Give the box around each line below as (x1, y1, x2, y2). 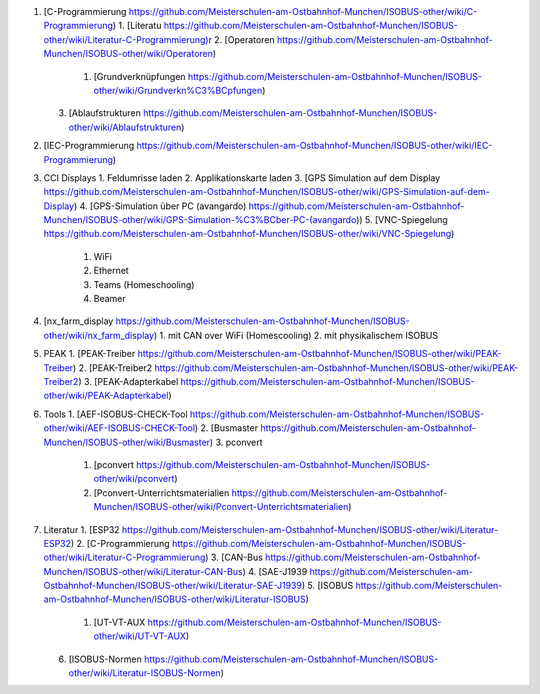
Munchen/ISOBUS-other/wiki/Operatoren (43, 48, 214, 60)
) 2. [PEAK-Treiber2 (72, 361, 153, 374)
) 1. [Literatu (112, 20, 162, 32)
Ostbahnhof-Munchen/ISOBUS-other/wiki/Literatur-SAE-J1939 (43, 580, 302, 592)
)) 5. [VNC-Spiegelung (355, 214, 449, 226)
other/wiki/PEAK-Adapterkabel (43, 390, 169, 402)
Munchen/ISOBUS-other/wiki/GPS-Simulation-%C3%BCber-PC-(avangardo (43, 214, 357, 226)
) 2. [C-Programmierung (70, 537, 170, 549)
